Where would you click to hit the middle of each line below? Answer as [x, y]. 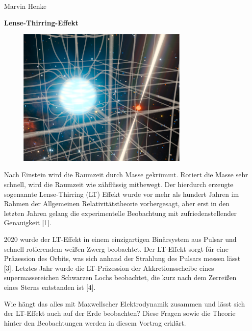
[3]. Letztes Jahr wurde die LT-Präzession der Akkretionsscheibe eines [109, 268]
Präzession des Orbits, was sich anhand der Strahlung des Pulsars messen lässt [122, 258]
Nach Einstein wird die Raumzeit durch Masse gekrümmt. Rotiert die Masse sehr [126, 175]
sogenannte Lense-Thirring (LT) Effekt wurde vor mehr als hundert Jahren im [122, 194]
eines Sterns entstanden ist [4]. [50, 287]
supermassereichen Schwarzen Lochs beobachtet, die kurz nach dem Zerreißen [120, 277]
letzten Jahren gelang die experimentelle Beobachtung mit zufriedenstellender [120, 213]
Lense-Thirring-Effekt [41, 22]
